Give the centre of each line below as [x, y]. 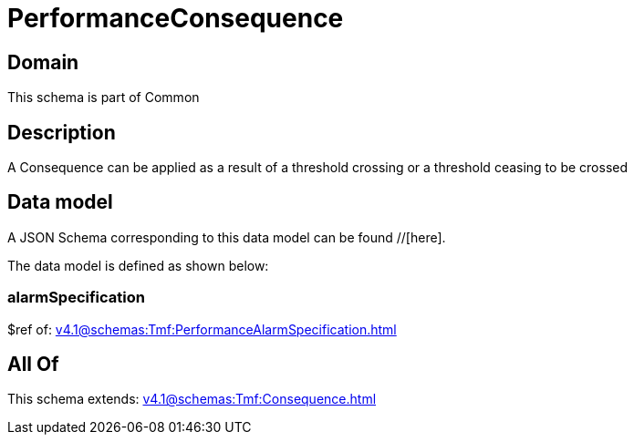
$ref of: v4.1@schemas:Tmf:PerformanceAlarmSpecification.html [202, 329]
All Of [33, 365]
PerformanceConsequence [176, 18]
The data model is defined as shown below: [138, 265]
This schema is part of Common [104, 98]
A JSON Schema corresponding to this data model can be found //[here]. [227, 237]
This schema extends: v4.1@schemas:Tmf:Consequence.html [192, 399]
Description [62, 132]
